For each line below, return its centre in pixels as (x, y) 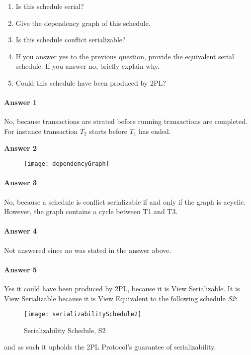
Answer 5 (21, 269)
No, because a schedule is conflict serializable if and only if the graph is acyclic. (125, 201)
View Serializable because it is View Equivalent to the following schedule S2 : (121, 298)
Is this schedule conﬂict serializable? (71, 40)
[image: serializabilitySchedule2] (83, 314)
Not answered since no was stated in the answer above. (88, 250)
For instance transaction (41, 131)
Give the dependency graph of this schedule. (83, 23)
